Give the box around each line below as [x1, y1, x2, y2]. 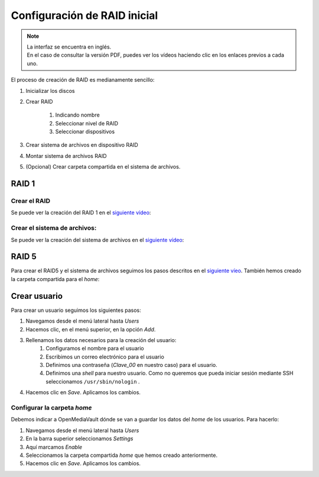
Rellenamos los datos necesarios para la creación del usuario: [25, 336, 177, 343]
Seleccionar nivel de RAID [55, 120, 118, 127]
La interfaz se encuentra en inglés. [27, 43, 112, 50]
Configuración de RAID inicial [11, 9, 158, 22]
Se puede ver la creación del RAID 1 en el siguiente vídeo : [11, 209, 151, 216]
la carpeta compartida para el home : [11, 275, 100, 282]
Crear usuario [11, 291, 63, 301]
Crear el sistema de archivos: [11, 224, 97, 232]
